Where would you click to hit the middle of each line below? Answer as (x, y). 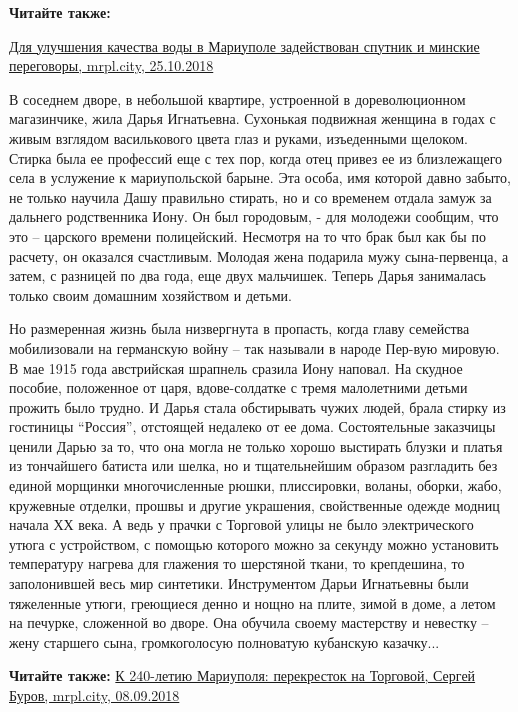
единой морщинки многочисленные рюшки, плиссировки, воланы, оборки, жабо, (255, 485)
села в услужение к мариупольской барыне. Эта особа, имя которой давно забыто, (260, 177)
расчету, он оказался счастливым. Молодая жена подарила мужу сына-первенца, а (259, 255)
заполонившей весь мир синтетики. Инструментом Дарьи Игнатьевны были (239, 583)
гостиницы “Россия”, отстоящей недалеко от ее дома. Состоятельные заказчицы (252, 426)
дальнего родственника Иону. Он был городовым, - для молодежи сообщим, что (254, 216)
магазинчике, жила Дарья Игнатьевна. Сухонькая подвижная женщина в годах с (252, 118)
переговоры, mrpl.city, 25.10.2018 (111, 65)
